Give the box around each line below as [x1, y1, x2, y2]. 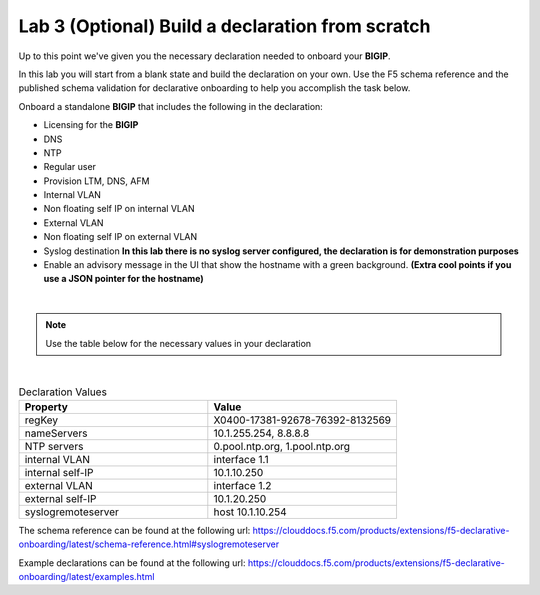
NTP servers [24, 439, 84, 453]
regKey [24, 413, 59, 427]
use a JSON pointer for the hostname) [43, 273, 204, 285]
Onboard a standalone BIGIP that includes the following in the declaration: [18, 100, 324, 112]
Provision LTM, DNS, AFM [43, 175, 150, 187]
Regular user [43, 161, 97, 173]
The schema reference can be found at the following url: [18, 524, 251, 536]
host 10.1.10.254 [213, 505, 287, 519]
